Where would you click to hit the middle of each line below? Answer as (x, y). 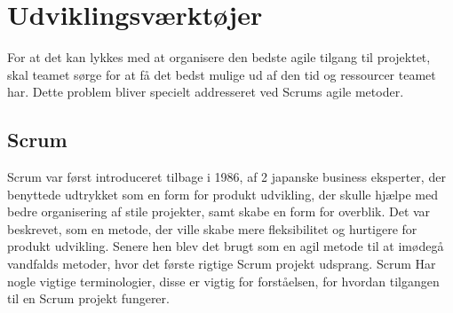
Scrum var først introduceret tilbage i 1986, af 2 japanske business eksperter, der (226, 177)
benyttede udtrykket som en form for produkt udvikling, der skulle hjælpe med (223, 194)
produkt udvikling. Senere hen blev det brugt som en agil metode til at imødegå (226, 246)
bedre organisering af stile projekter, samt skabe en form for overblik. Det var (219, 211)
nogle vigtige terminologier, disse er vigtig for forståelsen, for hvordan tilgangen (223, 281)
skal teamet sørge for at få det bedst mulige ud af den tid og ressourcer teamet (222, 74)
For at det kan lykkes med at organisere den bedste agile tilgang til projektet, (219, 57)
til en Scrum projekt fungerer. (88, 298)
